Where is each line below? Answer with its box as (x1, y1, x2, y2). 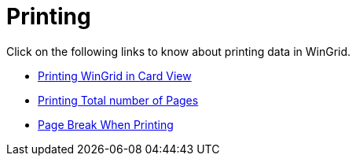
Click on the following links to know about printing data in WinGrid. (6, 44, 351, 58)
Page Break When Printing (38, 117, 174, 131)
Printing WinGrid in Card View (38, 68, 192, 83)
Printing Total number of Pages (38, 93, 199, 107)
